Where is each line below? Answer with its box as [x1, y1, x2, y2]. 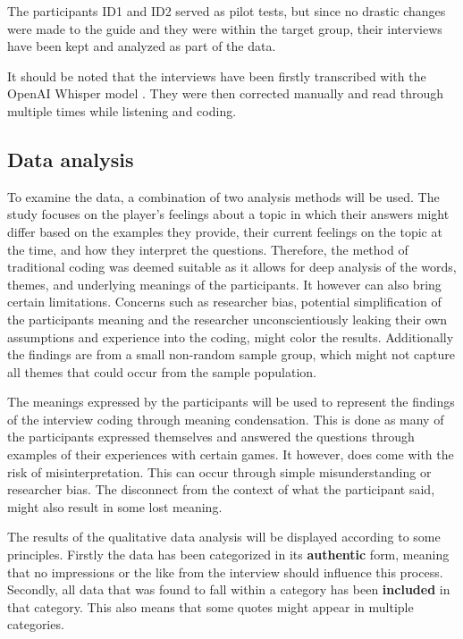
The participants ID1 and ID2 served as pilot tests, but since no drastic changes [7, 2, 446, 20]
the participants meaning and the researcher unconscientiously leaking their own [7, 309, 448, 328]
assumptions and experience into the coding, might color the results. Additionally [7, 327, 454, 346]
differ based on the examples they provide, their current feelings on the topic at [7, 222, 442, 240]
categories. [7, 615, 64, 634]
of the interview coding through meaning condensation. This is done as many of [7, 409, 444, 428]
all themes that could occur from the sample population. [7, 362, 316, 381]
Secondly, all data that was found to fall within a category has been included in [7, 580, 450, 599]
